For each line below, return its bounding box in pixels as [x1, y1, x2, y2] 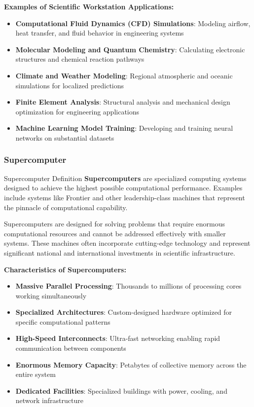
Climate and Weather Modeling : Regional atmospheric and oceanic [15, 70, 233, 80]
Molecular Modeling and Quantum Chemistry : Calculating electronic [15, 44, 245, 54]
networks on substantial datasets [15, 132, 114, 143]
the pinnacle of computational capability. [4, 202, 128, 212]
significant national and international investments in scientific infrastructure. [4, 247, 235, 258]
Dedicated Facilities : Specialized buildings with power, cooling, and [15, 385, 227, 396]
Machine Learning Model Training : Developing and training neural [15, 123, 233, 133]
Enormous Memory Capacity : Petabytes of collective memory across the [15, 359, 247, 370]
